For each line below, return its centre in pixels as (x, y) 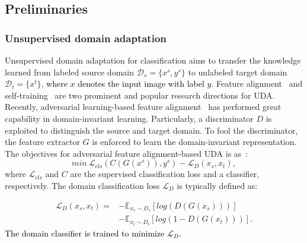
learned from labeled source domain (69, 72)
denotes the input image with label (141, 83)
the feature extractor (42, 142)
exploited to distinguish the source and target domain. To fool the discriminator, (151, 130)
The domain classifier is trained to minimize (85, 233)
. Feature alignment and (257, 83)
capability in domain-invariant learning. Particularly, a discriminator (129, 118)
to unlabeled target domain (238, 72)
